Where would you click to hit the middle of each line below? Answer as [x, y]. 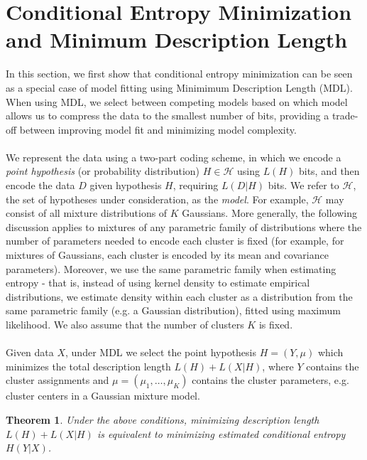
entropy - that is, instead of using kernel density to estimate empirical [158, 283]
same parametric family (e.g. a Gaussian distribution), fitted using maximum [173, 310]
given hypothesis [126, 185]
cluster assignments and [57, 380]
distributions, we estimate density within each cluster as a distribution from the [179, 296]
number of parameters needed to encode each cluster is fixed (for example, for [175, 241]
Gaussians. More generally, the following [269, 213]
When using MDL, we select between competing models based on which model [177, 101]
